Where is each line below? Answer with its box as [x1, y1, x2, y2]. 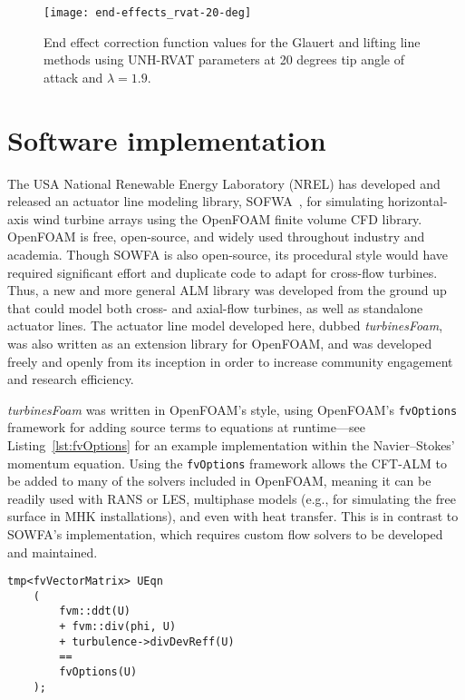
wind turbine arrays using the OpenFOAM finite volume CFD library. [33, 209, 422, 228]
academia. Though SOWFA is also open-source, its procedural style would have [7, 244, 449, 263]
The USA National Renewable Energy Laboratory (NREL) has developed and [7, 173, 441, 192]
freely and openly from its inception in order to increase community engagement [7, 351, 453, 370]
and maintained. [7, 542, 98, 561]
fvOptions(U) [59, 665, 138, 679]
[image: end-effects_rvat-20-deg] [44, 6, 252, 19]
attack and [44, 67, 103, 86]
